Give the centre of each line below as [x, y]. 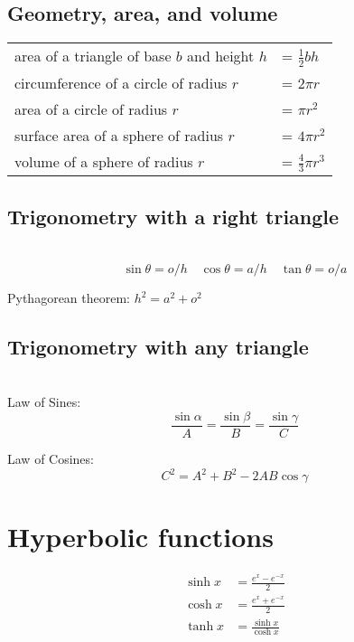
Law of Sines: [44, 402]
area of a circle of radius [91, 109]
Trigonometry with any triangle [158, 347]
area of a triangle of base [93, 56]
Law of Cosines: [51, 459]
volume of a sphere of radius [104, 161]
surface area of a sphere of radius [119, 135]
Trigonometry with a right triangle [173, 216]
